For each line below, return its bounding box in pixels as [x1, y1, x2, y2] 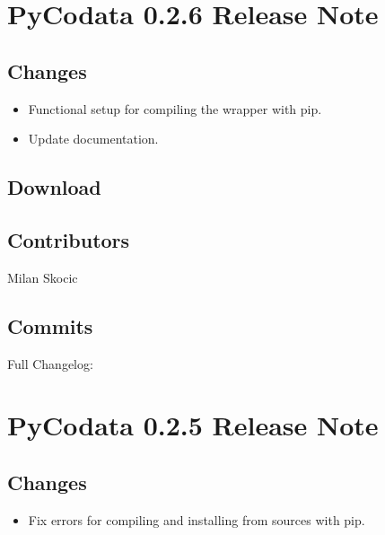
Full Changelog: [7, 354, 93, 373]
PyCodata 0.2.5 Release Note [7, 407, 379, 443]
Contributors [7, 225, 130, 253]
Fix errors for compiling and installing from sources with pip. [28, 510, 365, 529]
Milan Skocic [7, 267, 78, 286]
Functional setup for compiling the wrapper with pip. [28, 99, 322, 118]
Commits [7, 311, 93, 339]
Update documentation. [28, 129, 159, 148]
